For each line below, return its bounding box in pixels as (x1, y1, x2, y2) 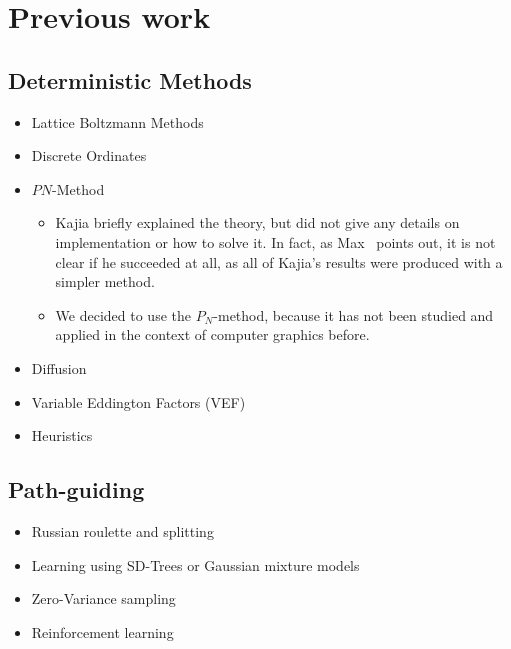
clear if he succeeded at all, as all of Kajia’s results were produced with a (55, 251, 503, 272)
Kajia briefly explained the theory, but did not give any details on (55, 212, 460, 233)
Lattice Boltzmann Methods (31, 111, 204, 132)
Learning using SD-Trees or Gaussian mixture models (31, 554, 360, 575)
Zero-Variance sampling (31, 588, 176, 609)
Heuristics (31, 425, 93, 446)
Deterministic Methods (8, 64, 252, 95)
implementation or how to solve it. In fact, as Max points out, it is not (55, 231, 496, 252)
